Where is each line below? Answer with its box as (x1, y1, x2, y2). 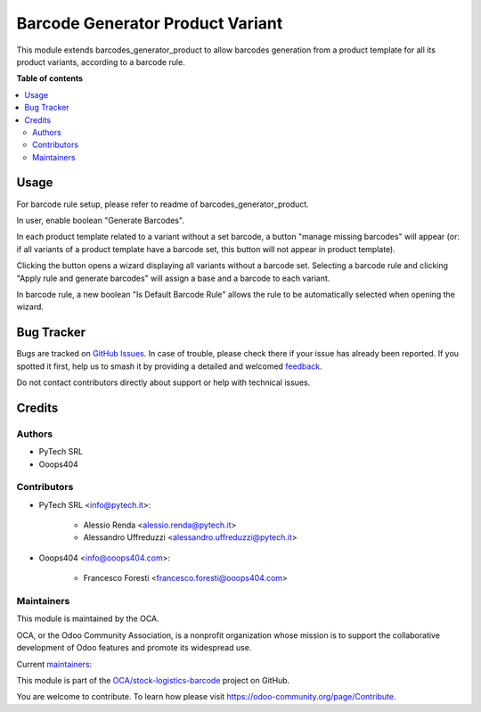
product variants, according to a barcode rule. (16, 56, 186, 67)
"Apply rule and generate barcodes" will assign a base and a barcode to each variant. (16, 273, 330, 283)
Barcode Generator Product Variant (16, 13, 283, 33)
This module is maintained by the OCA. (16, 613, 159, 624)
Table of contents (16, 73, 84, 84)
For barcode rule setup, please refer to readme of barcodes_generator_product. (16, 199, 309, 209)
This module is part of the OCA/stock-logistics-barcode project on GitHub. (16, 675, 290, 685)
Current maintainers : (16, 659, 93, 669)
